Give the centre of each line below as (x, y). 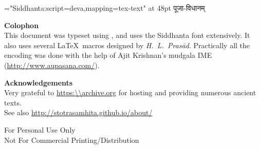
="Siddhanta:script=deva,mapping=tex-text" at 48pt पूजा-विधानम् (105, 8)
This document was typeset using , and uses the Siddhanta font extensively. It (127, 35)
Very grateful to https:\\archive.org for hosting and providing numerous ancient (130, 92)
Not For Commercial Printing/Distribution (72, 140)
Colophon (22, 25)
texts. (13, 102)
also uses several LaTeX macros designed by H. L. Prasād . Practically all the (127, 45)
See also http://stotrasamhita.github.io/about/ (78, 112)
